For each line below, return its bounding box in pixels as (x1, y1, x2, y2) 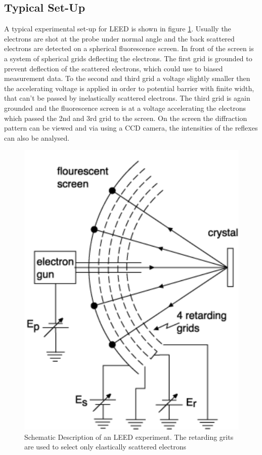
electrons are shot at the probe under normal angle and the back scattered (4, 33, 235, 44)
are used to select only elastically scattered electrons (24, 441, 187, 452)
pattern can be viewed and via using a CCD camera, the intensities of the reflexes (4, 122, 258, 133)
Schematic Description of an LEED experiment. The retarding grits (24, 431, 234, 442)
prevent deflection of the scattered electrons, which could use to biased (4, 63, 223, 73)
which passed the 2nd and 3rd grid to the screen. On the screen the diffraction (4, 112, 247, 123)
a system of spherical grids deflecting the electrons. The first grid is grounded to (4, 53, 252, 63)
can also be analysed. (4, 132, 70, 143)
